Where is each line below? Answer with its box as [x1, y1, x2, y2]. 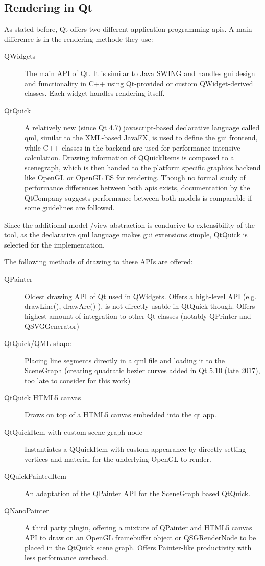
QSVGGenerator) [25, 321, 79, 331]
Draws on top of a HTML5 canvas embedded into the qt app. [25, 409, 216, 420]
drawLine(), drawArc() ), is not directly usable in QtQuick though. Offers [25, 301, 255, 311]
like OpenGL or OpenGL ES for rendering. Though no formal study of [25, 172, 246, 183]
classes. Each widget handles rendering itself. [25, 88, 165, 99]
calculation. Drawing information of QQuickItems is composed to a [25, 152, 234, 163]
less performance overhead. [25, 552, 108, 562]
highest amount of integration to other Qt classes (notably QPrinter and [25, 310, 251, 321]
